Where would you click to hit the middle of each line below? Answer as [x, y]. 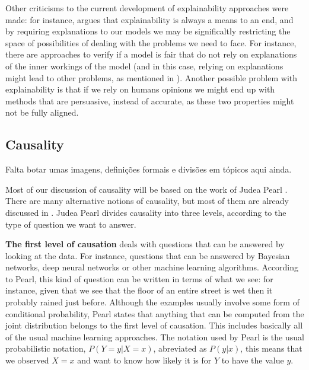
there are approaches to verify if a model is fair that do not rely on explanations [151, 54]
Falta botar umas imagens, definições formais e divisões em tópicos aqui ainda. [149, 169]
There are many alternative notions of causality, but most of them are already [147, 201]
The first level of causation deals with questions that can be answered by [145, 244]
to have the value [253, 360]
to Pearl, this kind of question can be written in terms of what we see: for [139, 278]
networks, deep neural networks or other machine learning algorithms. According [152, 267]
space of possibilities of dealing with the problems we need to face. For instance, [151, 42]
